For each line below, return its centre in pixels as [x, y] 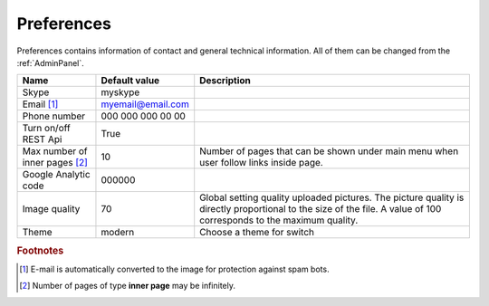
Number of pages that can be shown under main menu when [329, 151]
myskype [120, 92]
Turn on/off [47, 129]
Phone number [54, 116]
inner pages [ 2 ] [55, 163]
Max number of [55, 151]
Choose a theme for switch [257, 233]
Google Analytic [56, 175]
